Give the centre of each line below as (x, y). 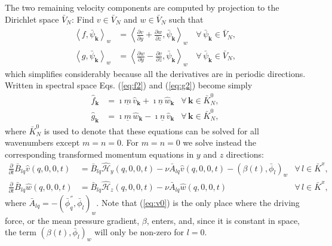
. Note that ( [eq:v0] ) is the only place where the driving (198, 203)
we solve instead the (219, 142)
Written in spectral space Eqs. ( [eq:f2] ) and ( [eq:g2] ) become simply (129, 85)
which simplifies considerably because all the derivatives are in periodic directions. (155, 73)
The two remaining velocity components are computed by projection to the (142, 7)
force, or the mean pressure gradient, (72, 220)
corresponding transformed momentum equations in (99, 154)
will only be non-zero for (139, 232)
